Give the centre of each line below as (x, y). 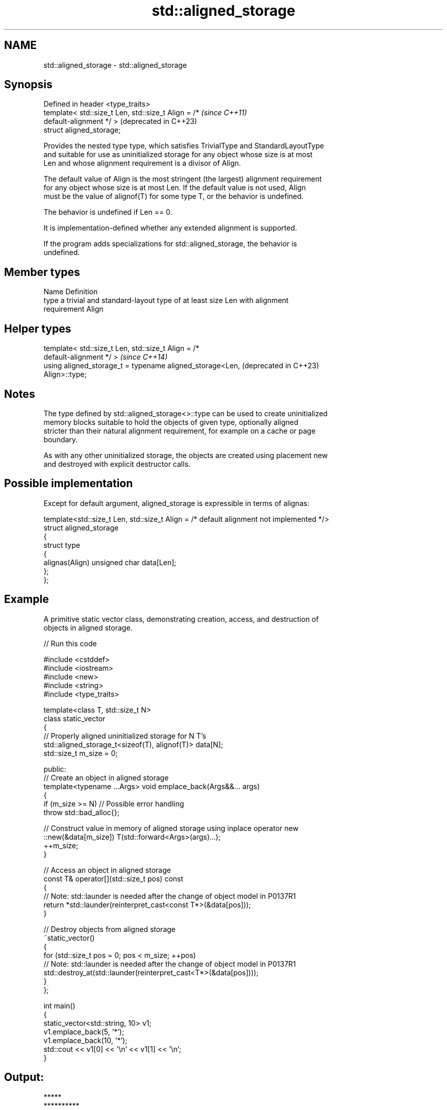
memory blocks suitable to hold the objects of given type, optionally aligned (171, 422)
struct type (62, 545)
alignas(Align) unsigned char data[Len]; (110, 562)
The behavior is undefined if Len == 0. (108, 212)
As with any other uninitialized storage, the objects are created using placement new (186, 455)
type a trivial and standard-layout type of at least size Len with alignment (166, 300)
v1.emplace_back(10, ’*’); (85, 1040)
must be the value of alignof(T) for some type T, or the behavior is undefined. (173, 196)
